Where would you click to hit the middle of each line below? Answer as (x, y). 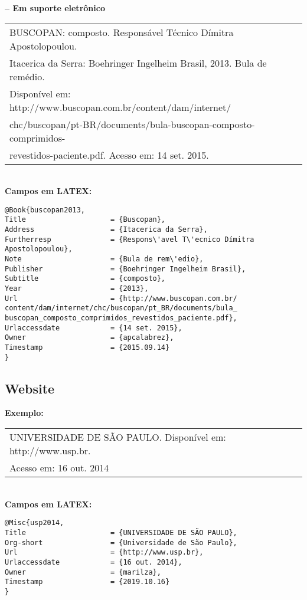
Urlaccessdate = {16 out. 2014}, (94, 562)
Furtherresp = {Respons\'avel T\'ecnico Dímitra (130, 239)
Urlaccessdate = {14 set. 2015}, (94, 328)
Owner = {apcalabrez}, (89, 338)
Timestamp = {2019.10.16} (87, 582)
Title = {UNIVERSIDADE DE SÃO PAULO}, (121, 532)
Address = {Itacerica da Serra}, (106, 230)
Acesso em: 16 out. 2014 (59, 468)
